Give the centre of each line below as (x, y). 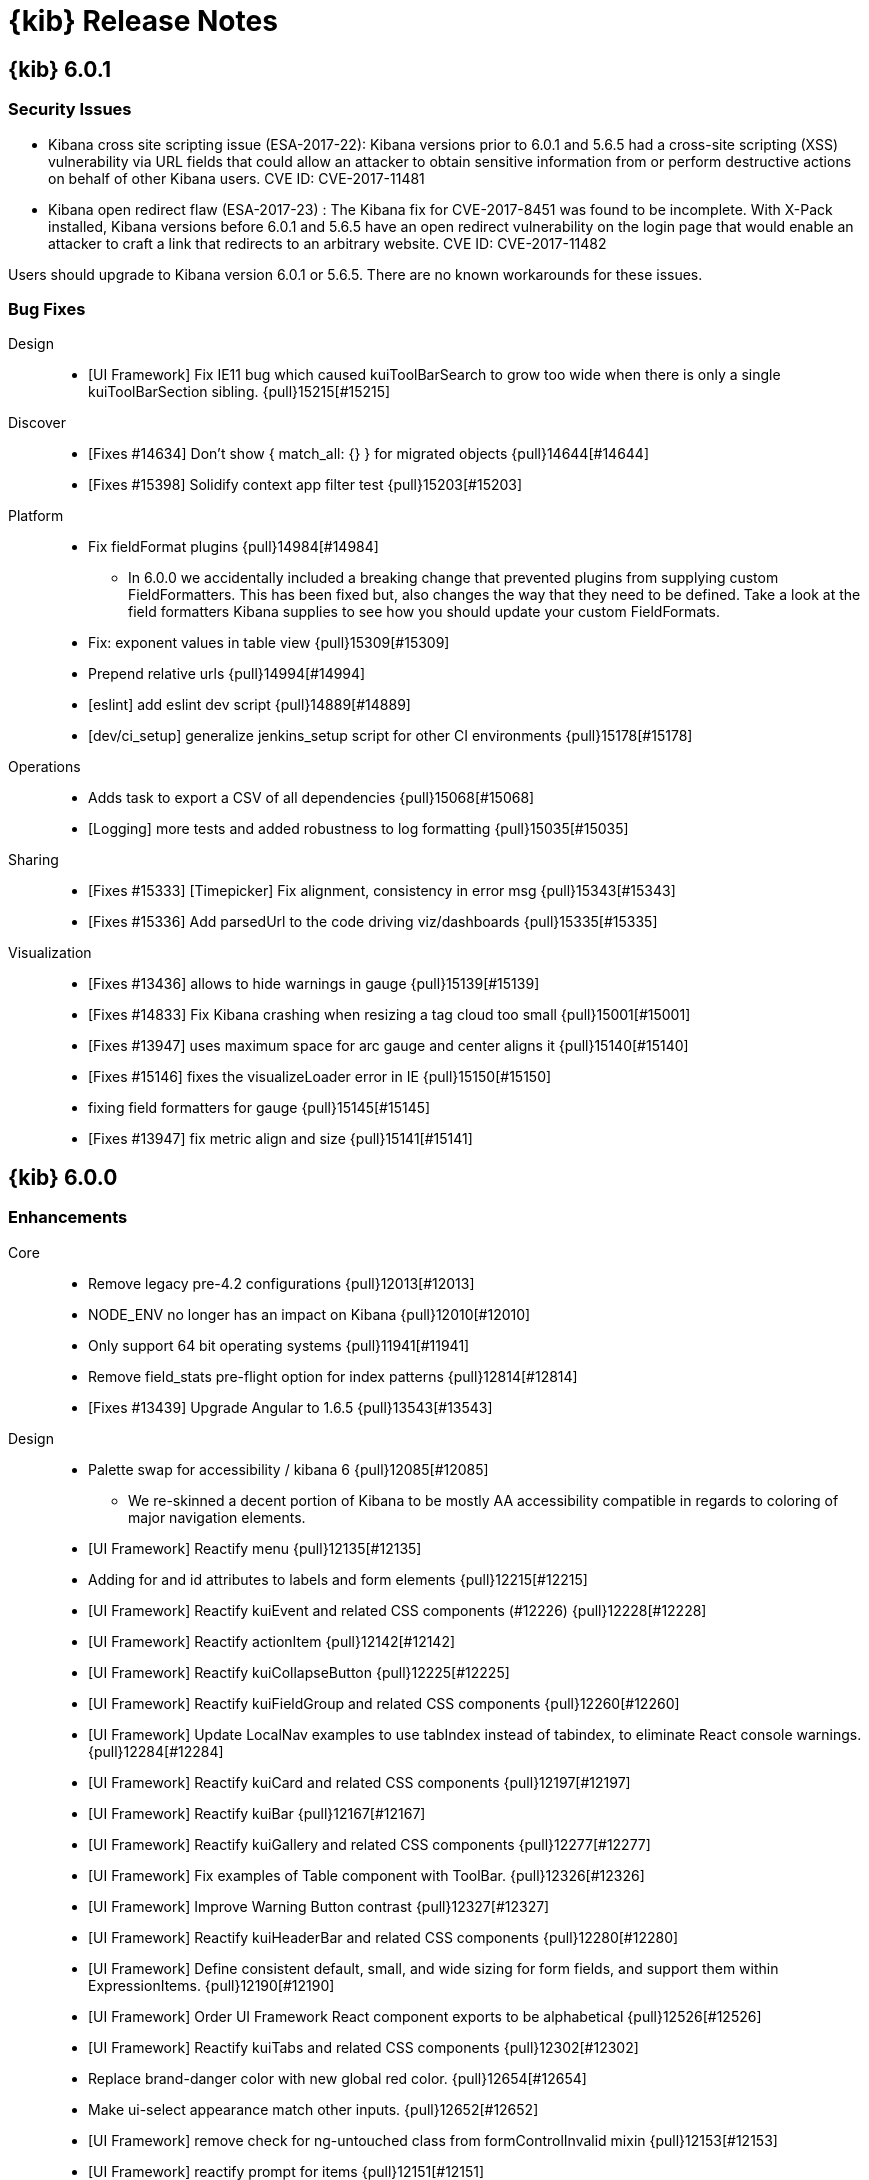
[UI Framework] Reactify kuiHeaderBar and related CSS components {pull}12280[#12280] (383, 1937)
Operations (44, 767)
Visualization (50, 953)
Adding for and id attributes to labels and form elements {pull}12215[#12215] (338, 1579)
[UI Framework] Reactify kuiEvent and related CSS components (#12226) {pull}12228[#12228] (397, 1610)
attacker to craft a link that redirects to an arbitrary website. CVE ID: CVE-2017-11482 (327, 243)
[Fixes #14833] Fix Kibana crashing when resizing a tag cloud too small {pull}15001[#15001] (389, 1015)
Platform (36, 516)
